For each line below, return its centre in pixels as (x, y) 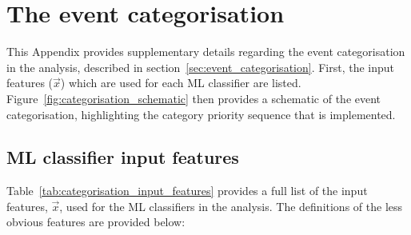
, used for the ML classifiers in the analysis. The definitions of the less (231, 206)
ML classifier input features (123, 157)
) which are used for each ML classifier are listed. (181, 83)
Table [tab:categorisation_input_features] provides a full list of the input (187, 191)
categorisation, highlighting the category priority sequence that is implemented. (201, 114)
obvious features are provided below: (96, 222)
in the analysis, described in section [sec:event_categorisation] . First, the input (201, 67)
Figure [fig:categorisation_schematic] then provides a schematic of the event (194, 98)
